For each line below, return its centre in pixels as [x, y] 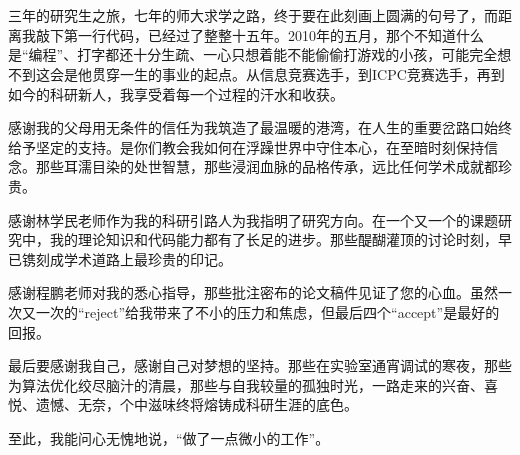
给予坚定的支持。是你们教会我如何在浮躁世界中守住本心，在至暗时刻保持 [246, 146]
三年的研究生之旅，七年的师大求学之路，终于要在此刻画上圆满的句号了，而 [253, 15]
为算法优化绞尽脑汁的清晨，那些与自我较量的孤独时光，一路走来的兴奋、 [246, 384]
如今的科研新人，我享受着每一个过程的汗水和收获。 [176, 93]
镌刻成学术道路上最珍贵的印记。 [126, 258]
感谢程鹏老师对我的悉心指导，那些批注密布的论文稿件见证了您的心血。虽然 [253, 292]
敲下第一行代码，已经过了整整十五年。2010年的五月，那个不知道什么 [259, 34]
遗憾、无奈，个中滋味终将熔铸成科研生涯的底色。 [196, 404]
